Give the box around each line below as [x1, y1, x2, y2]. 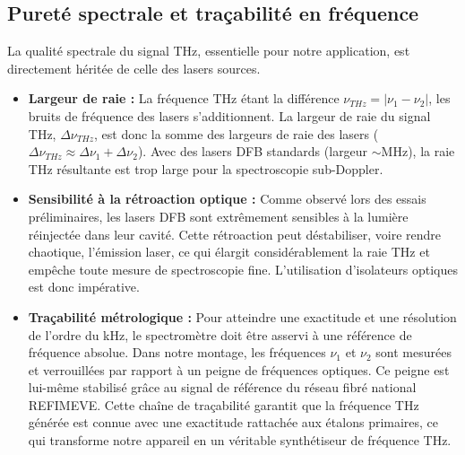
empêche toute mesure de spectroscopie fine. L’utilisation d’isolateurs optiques [28, 259, 458, 278]
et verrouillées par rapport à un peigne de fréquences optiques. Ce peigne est [28, 360, 450, 379]
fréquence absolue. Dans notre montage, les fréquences [28, 343, 326, 362]
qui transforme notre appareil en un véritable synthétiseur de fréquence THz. [28, 431, 452, 450]
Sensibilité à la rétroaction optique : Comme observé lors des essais [28, 189, 426, 208]
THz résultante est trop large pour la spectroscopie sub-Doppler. [28, 159, 383, 178]
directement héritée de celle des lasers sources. [7, 58, 261, 77]
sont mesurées [375, 343, 452, 362]
